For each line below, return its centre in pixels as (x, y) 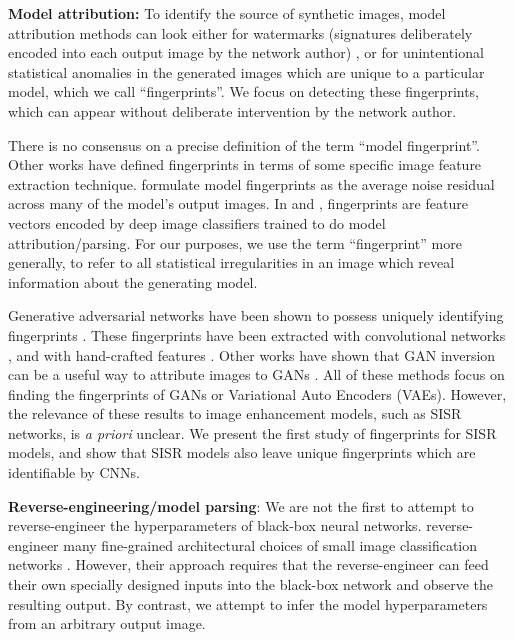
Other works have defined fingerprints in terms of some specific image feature (245, 164)
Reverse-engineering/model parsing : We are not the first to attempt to (241, 505)
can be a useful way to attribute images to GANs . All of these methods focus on (256, 374)
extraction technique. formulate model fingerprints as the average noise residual (251, 183)
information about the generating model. (133, 281)
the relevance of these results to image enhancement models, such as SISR (235, 413)
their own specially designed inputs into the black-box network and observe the (250, 584)
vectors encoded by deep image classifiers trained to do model (197, 222)
